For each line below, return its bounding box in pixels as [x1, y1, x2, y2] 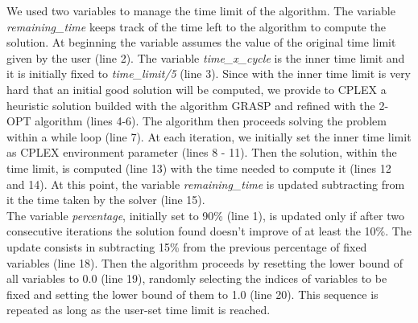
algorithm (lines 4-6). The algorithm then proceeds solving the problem [35, 112, 387, 129]
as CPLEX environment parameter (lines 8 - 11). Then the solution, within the [6, 144, 397, 161]
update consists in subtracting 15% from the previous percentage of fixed [6, 238, 367, 255]
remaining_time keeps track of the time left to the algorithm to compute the [6, 18, 386, 35]
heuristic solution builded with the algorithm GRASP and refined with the [6, 96, 375, 113]
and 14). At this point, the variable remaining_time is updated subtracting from [6, 175, 405, 192]
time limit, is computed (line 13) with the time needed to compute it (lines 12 [6, 159, 391, 176]
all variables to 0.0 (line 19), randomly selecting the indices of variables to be [6, 270, 387, 287]
